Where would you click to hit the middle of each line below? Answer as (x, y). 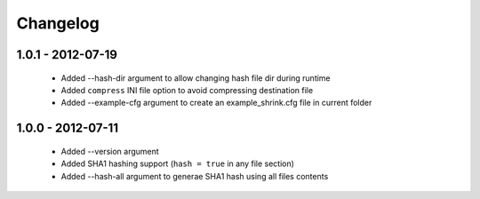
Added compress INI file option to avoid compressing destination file (187, 90)
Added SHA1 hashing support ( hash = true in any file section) (178, 163)
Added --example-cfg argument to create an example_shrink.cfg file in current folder (216, 103)
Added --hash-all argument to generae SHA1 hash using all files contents (195, 176)
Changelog (58, 23)
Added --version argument (110, 151)
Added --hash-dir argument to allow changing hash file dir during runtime (196, 78)
